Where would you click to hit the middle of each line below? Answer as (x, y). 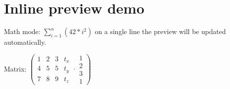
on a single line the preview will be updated (160, 31)
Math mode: (22, 31)
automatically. (25, 42)
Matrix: (15, 68)
